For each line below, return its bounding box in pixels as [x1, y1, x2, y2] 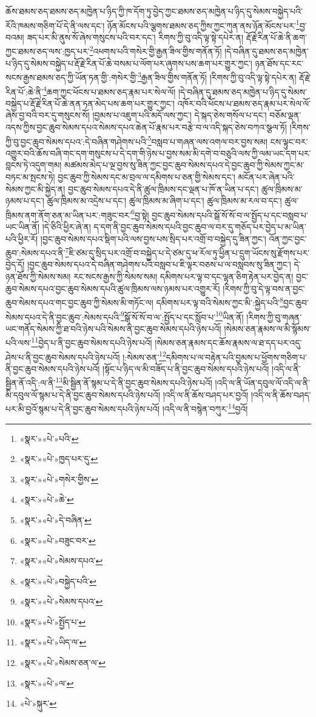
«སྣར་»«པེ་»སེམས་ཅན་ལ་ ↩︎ [19, 656, 106, 669]
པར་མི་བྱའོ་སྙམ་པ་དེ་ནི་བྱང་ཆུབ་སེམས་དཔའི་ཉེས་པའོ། [5, 402, 160, 415]
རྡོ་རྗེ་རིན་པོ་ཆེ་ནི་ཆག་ [246, 30, 307, 43]
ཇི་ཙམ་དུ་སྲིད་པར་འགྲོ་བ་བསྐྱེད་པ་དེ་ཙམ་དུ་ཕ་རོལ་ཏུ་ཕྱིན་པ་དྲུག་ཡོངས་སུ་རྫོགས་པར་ [69, 246, 310, 259]
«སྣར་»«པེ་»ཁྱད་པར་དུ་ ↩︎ [19, 452, 98, 465]
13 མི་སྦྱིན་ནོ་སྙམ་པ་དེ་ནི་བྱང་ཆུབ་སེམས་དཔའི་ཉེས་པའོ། [55, 375, 212, 389]
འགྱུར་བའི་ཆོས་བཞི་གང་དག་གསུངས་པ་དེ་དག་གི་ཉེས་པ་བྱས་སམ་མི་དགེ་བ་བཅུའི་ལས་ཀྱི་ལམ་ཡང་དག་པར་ [5, 146, 311, 159]
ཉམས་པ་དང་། [5, 194, 44, 207]
